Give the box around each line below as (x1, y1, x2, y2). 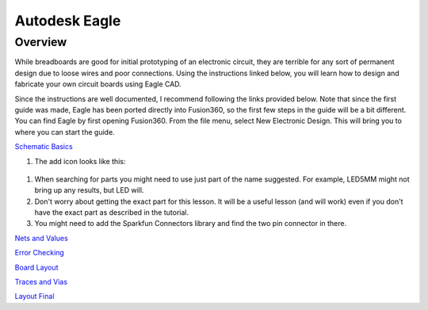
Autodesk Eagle (14, 12, 121, 29)
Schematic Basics (14, 142, 73, 151)
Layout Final (14, 292, 55, 301)
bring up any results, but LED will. (34, 186, 144, 195)
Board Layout (14, 262, 59, 272)
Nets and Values (14, 233, 69, 243)
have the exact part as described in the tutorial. (34, 208, 189, 217)
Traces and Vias (14, 277, 67, 287)
